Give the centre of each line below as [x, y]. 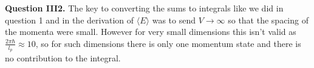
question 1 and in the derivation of [70, 20]
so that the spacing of [268, 20]
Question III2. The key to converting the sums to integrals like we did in [144, 8]
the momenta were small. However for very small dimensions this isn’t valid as [151, 32]
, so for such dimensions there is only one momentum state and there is [168, 43]
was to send [174, 20]
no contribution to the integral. [63, 58]
